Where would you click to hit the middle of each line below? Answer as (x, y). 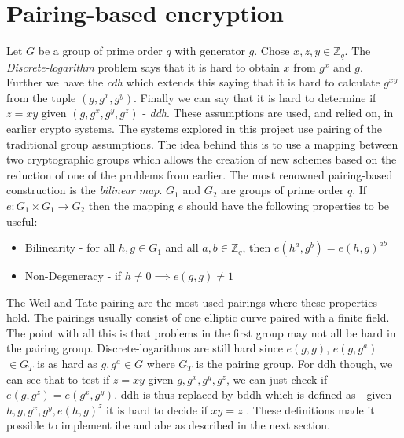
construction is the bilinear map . (84, 190)
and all (182, 247)
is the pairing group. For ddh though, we (294, 364)
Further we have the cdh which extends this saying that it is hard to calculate (193, 82)
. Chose (272, 51)
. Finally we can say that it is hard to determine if (255, 97)
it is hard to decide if (157, 409)
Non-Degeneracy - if (73, 276)
